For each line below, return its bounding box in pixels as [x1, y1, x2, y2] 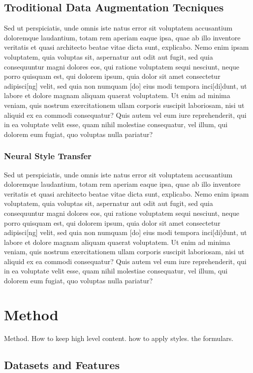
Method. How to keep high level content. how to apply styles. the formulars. [4, 333, 234, 343]
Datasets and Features [4, 357, 120, 372]
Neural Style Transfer [4, 150, 92, 162]
